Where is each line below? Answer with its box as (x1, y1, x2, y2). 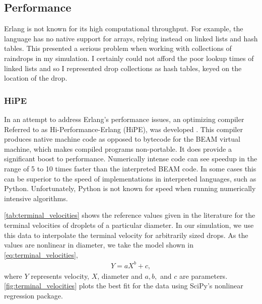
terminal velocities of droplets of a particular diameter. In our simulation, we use (4, 219, 254, 230)
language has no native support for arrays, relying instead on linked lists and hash (4, 33, 258, 43)
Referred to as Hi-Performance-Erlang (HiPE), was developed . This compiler (4, 124, 243, 134)
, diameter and (97, 270, 143, 281)
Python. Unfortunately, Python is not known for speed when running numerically (4, 183, 256, 194)
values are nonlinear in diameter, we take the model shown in (4, 239, 193, 250)
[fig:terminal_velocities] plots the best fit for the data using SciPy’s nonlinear (4, 280, 243, 291)
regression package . (4, 290, 63, 301)
